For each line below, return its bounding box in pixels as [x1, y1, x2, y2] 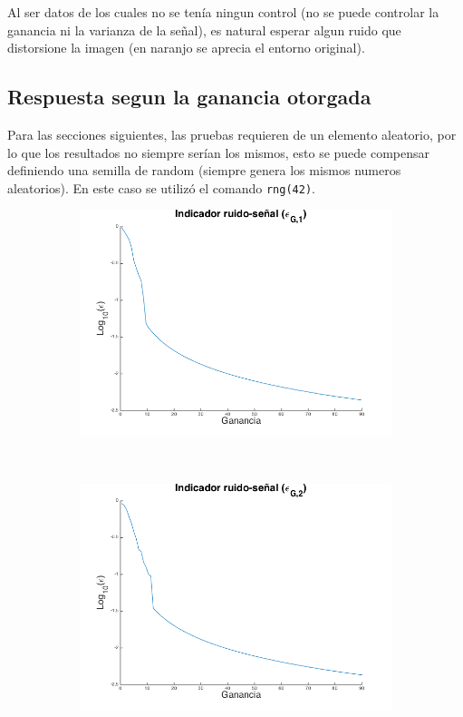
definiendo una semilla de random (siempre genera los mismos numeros [7, 161, 401, 180]
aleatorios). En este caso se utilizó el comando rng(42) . [7, 178, 315, 197]
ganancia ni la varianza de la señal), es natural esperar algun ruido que [7, 20, 401, 39]
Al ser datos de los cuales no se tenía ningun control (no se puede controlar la [7, 3, 439, 21]
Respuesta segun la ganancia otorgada [7, 83, 371, 111]
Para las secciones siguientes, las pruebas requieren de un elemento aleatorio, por [7, 124, 457, 143]
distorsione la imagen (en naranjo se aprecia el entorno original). [7, 38, 365, 57]
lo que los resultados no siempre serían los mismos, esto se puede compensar [7, 142, 430, 162]
